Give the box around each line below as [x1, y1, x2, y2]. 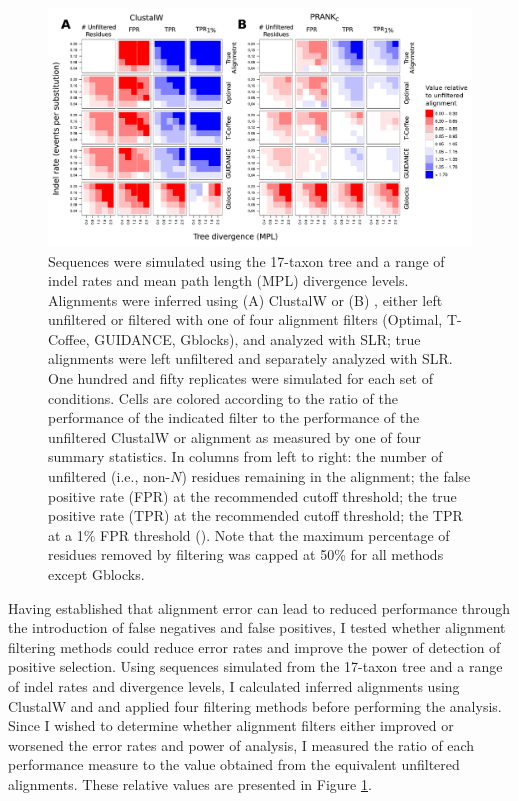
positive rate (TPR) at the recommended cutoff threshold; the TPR [48, 505, 463, 526]
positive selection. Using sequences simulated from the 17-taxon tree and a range [8, 656, 503, 677]
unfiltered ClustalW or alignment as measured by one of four [48, 426, 421, 447]
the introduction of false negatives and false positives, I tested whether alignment [8, 617, 506, 638]
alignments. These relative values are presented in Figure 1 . [8, 773, 372, 794]
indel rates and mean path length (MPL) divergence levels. [48, 270, 409, 291]
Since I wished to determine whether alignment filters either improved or [8, 715, 454, 736]
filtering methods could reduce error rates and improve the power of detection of [8, 636, 501, 657]
